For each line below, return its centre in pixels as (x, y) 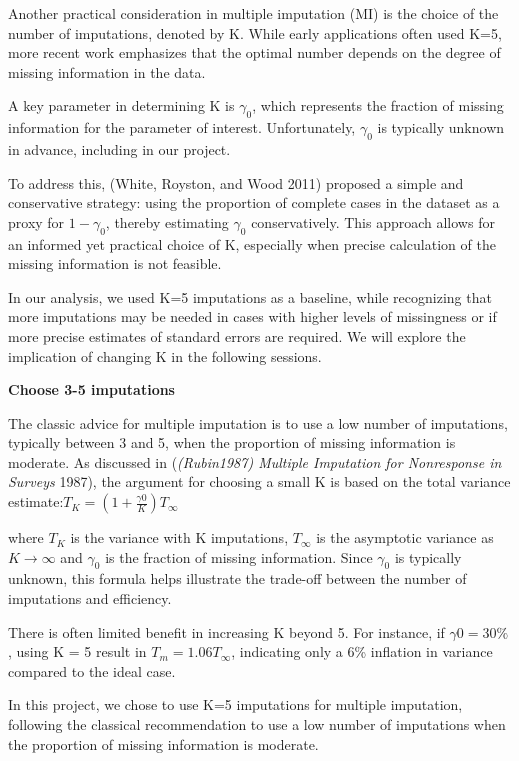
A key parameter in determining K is (121, 105)
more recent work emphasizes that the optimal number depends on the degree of (254, 52)
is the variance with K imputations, (179, 537)
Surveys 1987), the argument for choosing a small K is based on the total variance (259, 481)
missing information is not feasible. (115, 263)
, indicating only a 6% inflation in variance (362, 651)
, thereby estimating (167, 221)
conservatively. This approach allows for (373, 221)
